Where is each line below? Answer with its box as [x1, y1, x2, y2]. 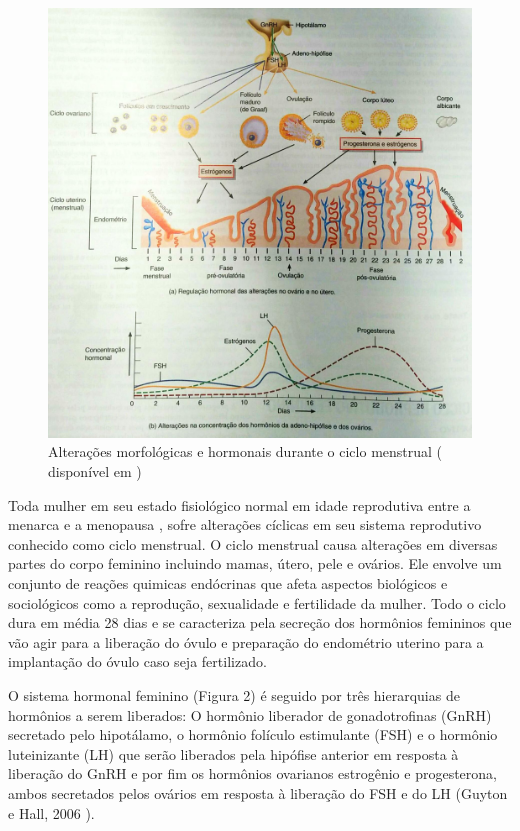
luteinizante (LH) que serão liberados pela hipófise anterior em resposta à [8, 743, 459, 764]
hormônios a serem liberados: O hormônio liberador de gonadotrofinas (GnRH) [8, 704, 492, 725]
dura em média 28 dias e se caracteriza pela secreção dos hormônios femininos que [8, 612, 512, 633]
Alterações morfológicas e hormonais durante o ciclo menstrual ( [48, 441, 443, 462]
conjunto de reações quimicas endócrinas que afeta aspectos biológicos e [8, 573, 448, 594]
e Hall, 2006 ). [8, 802, 95, 823]
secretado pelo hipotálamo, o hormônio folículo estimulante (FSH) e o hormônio [8, 724, 498, 745]
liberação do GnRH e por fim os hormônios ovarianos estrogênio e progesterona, [8, 763, 497, 784]
